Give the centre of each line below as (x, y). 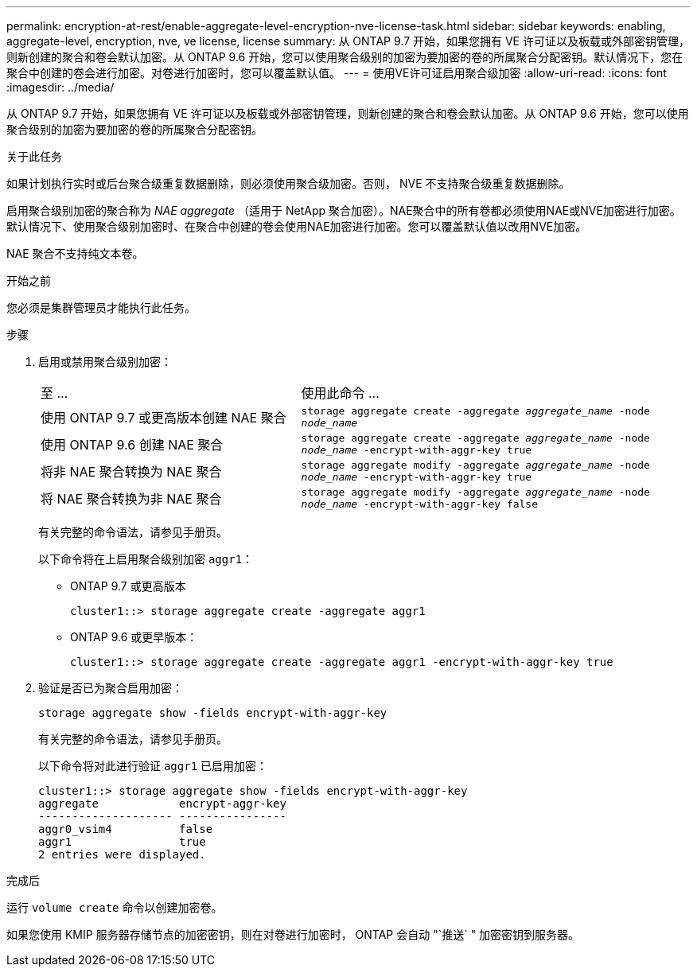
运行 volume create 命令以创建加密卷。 (115, 907)
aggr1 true (122, 842)
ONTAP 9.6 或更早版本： (134, 637)
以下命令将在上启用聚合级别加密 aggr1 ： (146, 559)
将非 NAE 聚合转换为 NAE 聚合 (131, 472)
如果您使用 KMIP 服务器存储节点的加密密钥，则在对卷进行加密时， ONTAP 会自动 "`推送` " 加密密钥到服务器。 (293, 934)
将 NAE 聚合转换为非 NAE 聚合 (131, 499)
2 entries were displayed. (122, 854)
